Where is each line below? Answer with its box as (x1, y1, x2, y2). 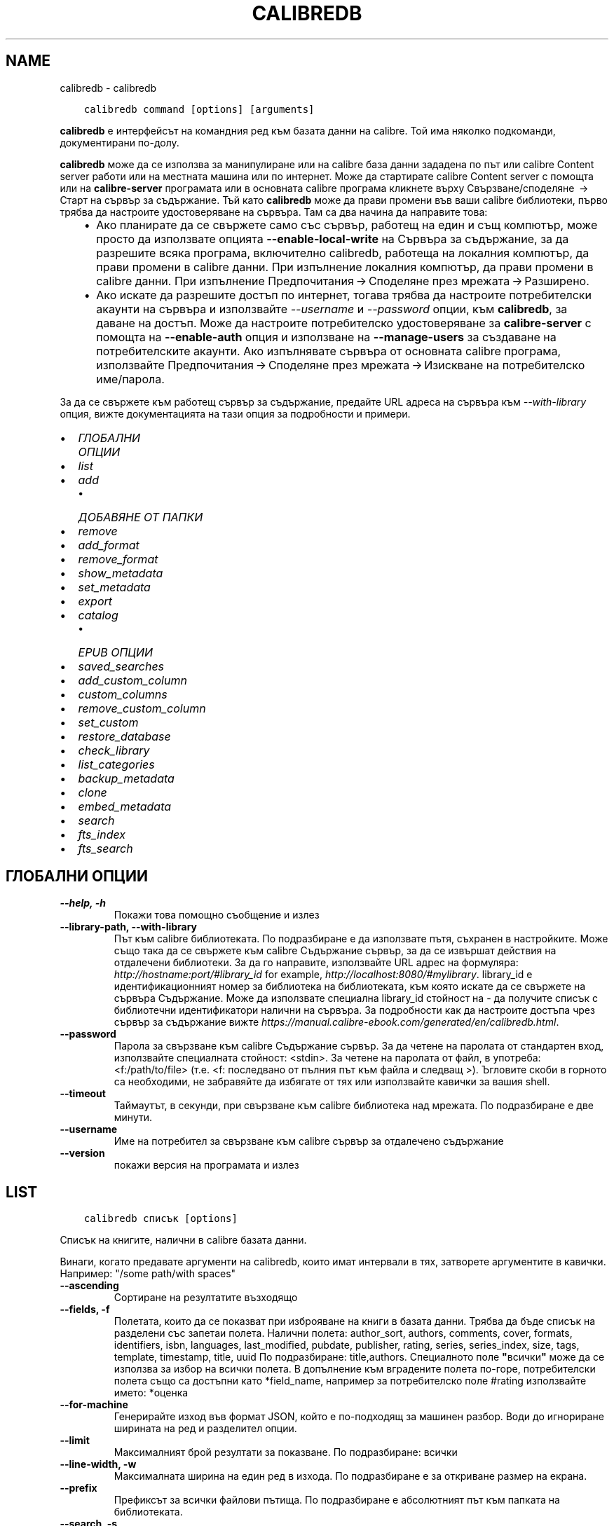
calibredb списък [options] (83, 1213, 238, 1225)
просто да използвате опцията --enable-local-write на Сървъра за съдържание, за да (96, 231, 569, 246)
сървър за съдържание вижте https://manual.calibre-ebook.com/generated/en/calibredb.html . (114, 1016, 559, 1029)
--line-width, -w (60, 1458, 137, 1471)
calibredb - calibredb (60, 81, 157, 94)
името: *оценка (114, 1387, 189, 1399)
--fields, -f (60, 1303, 110, 1316)
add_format (78, 537, 139, 552)
